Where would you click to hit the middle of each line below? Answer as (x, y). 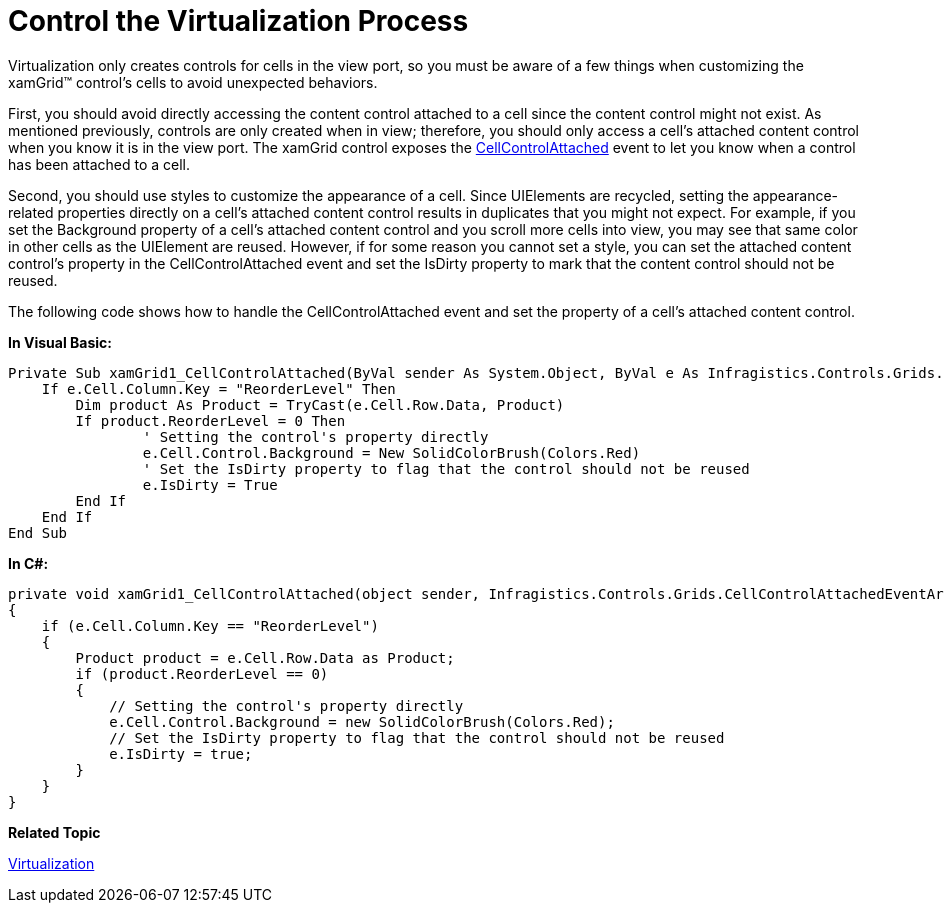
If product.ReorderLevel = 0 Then (210, 420)
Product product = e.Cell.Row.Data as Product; (265, 657)
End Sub (38, 532)
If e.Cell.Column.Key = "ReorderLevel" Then (218, 388)
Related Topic (54, 832)
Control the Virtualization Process (238, 21)
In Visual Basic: (60, 342)
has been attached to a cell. (99, 164)
